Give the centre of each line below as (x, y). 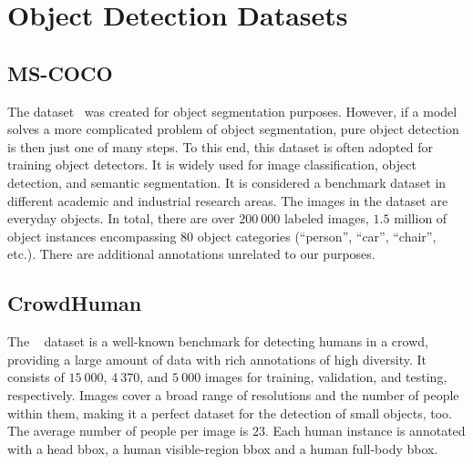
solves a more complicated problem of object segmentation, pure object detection (233, 129)
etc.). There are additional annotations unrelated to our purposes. (191, 254)
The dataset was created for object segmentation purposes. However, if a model (232, 111)
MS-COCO (60, 72)
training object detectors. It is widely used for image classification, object (212, 165)
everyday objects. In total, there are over (121, 218)
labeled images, (326, 218)
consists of (36, 377)
